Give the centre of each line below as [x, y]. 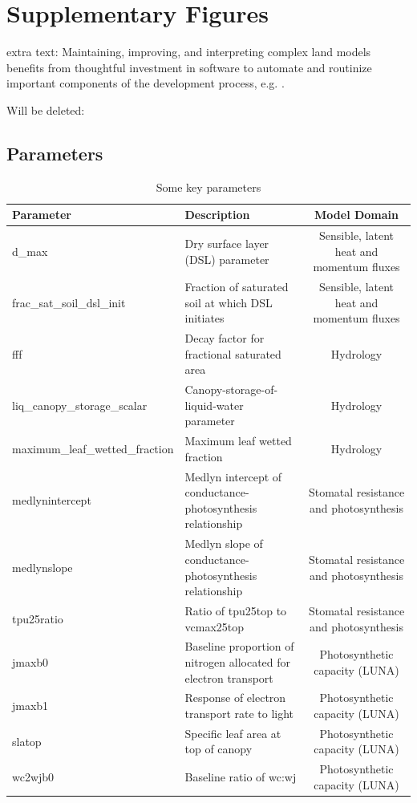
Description [217, 215]
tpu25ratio [38, 618]
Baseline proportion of [239, 646]
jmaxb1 [30, 706]
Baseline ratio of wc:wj [241, 777]
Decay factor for [225, 338]
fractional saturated [233, 353]
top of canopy [219, 749]
